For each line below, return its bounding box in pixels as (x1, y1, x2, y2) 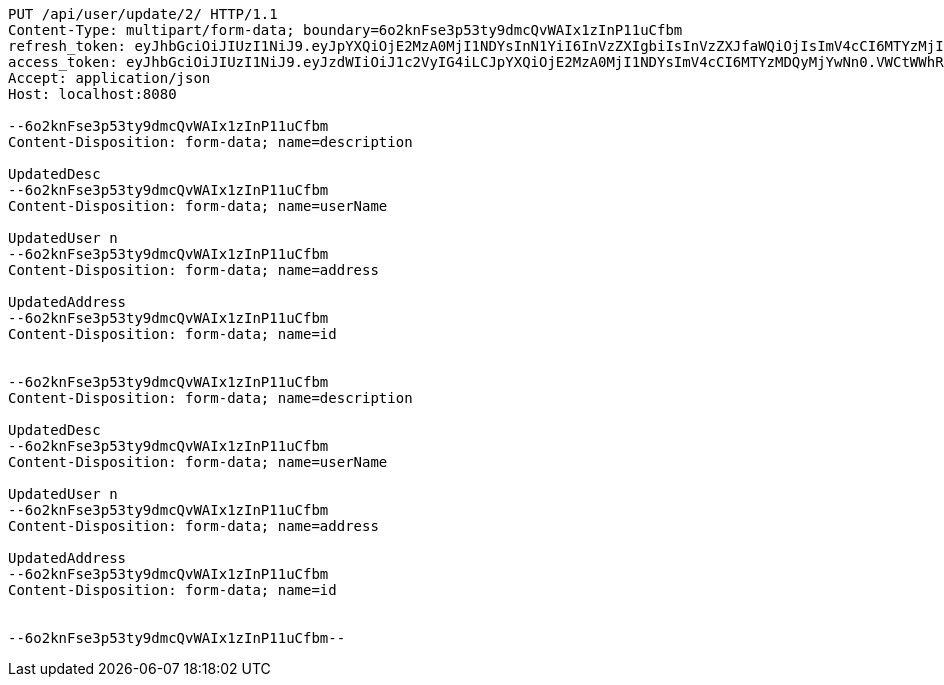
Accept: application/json (8, 70, 211, 86)
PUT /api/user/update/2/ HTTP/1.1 (8, 6, 278, 22)
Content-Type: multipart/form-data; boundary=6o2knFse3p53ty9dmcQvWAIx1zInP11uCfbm (8, 22, 683, 38)
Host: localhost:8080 (8, 86, 177, 102)
